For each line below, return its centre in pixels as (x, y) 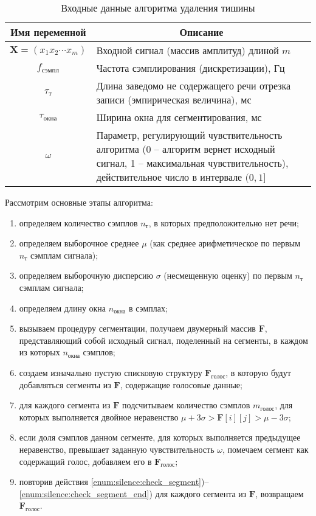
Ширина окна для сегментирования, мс (179, 117)
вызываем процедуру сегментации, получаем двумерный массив (137, 328)
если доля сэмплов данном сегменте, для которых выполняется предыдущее (160, 437)
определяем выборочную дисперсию (86, 275)
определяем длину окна (63, 308)
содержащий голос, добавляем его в (85, 461)
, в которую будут (258, 372)
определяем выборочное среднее (79, 243)
